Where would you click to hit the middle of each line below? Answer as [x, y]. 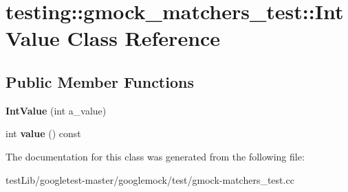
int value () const [43, 133]
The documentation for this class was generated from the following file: [155, 156]
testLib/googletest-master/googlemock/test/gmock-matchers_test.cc [150, 179]
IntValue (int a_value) [56, 110]
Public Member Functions [100, 81]
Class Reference [144, 38]
